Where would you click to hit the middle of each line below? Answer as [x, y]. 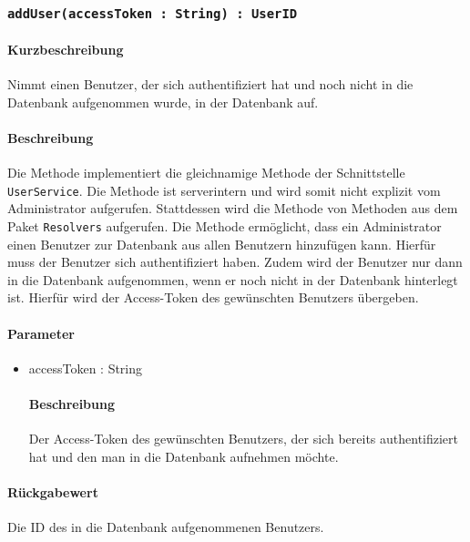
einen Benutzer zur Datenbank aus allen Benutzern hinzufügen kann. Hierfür [222, 244]
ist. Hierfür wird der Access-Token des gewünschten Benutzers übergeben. [213, 297]
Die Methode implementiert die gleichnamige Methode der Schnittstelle [206, 173]
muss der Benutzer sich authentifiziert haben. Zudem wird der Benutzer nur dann [235, 262]
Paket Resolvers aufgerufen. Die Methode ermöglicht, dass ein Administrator [225, 226]
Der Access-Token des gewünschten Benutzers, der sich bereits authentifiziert [244, 439]
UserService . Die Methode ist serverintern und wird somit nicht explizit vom [224, 190]
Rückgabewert [53, 492]
